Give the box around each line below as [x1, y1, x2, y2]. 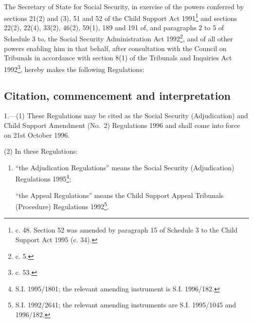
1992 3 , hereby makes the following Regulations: [4, 62, 145, 74]
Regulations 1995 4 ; [15, 172, 72, 183]
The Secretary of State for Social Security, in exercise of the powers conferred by [4, 1, 244, 11]
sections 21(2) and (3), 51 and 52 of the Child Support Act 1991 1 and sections [4, 11, 237, 23]
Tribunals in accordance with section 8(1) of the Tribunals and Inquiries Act [4, 53, 232, 63]
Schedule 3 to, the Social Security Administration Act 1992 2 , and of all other [4, 32, 233, 44]
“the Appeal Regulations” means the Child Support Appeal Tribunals [15, 190, 224, 200]
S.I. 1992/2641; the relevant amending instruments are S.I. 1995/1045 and [15, 300, 236, 310]
